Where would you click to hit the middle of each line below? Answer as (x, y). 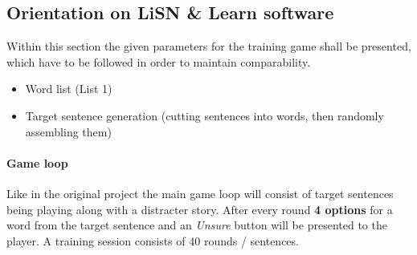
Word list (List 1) (69, 89)
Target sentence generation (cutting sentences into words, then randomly (204, 115)
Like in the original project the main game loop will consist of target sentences (200, 193)
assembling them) (68, 131)
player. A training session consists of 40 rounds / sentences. (153, 240)
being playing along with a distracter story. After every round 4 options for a (200, 209)
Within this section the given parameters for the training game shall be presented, (209, 46)
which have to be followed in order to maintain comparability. (159, 61)
